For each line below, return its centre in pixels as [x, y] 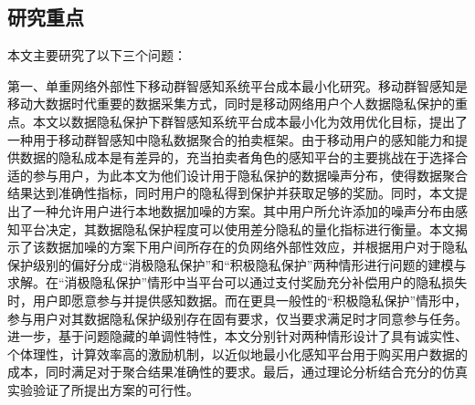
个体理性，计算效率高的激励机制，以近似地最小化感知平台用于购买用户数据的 [237, 353]
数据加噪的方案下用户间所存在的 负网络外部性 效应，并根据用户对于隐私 [256, 247]
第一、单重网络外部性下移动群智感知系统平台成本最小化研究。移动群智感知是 [237, 85]
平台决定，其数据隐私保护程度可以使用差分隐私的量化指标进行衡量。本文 [237, 228]
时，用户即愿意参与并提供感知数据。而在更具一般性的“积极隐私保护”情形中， [237, 300]
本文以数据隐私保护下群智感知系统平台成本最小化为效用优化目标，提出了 [250, 121]
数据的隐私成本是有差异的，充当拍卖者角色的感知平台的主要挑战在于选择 [237, 157]
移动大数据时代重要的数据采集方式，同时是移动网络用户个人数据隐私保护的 [231, 104]
